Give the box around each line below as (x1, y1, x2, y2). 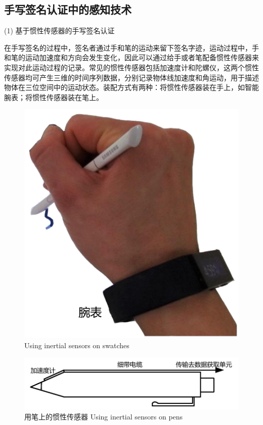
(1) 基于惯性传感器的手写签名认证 (4, 25, 115, 36)
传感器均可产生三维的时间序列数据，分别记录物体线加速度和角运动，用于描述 (4, 72, 259, 82)
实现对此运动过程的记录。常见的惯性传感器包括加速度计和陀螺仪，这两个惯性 (4, 62, 259, 72)
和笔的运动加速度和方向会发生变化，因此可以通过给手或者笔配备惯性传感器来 (4, 52, 259, 63)
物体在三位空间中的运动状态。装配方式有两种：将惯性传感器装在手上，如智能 (4, 82, 259, 92)
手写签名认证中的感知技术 (4, 2, 131, 17)
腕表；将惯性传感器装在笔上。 (4, 91, 103, 102)
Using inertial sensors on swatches (24, 340, 129, 350)
